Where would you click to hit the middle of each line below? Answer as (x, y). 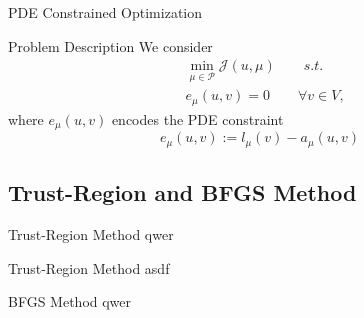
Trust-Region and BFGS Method (182, 192)
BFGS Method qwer (70, 301)
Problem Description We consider (110, 45)
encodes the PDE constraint (197, 118)
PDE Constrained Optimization (105, 12)
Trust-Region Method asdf (89, 267)
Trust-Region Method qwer (91, 234)
